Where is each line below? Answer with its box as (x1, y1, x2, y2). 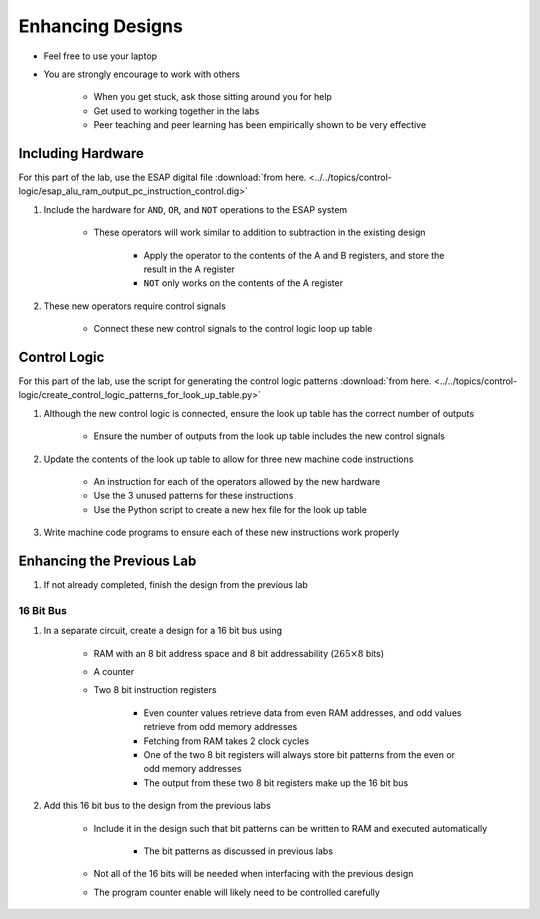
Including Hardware (18, 145, 145, 162)
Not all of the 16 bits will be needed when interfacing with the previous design (93, 868, 414, 880)
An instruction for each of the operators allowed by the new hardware (93, 476, 381, 487)
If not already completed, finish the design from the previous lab (43, 579, 309, 591)
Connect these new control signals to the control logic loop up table (93, 323, 373, 335)
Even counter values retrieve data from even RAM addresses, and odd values (143, 706, 462, 719)
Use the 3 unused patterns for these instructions (93, 490, 294, 502)
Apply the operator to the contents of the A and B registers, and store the (143, 249, 445, 261)
